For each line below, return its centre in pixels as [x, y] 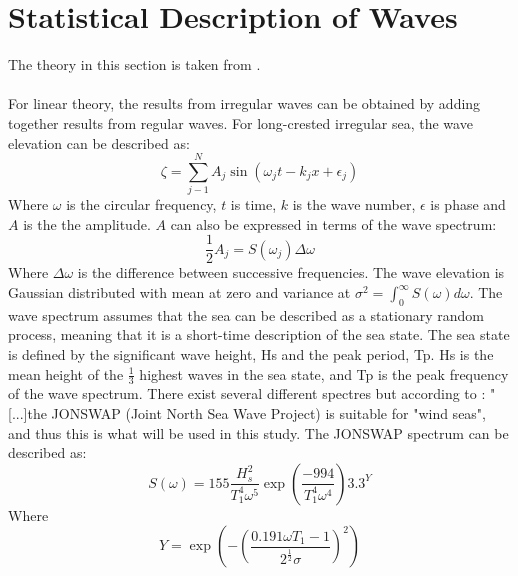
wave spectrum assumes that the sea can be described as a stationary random [246, 314]
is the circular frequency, [141, 204]
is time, [253, 204]
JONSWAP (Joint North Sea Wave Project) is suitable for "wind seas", [268, 413]
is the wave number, [354, 204]
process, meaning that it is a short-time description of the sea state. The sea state [259, 334]
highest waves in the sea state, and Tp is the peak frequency [324, 373]
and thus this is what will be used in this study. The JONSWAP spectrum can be [258, 432]
